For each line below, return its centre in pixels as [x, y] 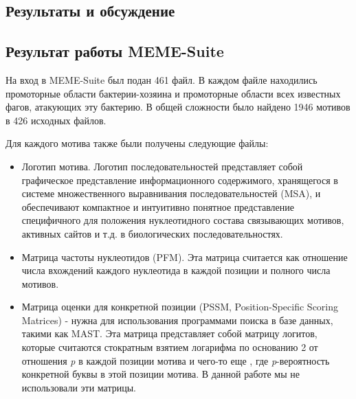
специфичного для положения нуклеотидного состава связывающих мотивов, [183, 220]
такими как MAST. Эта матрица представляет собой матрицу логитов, [169, 333]
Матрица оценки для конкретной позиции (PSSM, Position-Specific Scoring [180, 307]
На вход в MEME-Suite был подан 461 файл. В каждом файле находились [162, 79]
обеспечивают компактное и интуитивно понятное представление [158, 206]
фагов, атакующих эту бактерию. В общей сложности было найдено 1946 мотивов [178, 107]
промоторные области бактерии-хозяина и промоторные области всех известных [173, 93]
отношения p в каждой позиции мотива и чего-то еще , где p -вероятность [176, 360]
